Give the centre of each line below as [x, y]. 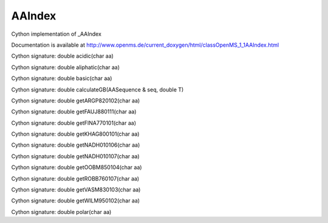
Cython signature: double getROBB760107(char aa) [75, 178]
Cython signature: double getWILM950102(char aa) [75, 201]
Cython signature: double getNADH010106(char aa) [76, 145]
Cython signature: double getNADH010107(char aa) [75, 156]
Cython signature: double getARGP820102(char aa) [76, 101]
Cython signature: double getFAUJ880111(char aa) [74, 111]
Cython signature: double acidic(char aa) [62, 56]
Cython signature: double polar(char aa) [61, 211]
